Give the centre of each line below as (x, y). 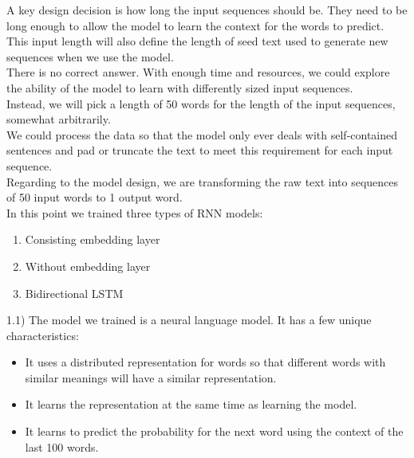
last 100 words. (62, 446)
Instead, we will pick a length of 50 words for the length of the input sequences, (201, 103)
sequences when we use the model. (90, 56)
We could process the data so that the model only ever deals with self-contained (202, 134)
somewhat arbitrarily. (59, 119)
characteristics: (43, 335)
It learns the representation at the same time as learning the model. (191, 404)
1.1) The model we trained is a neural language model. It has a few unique (189, 320)
